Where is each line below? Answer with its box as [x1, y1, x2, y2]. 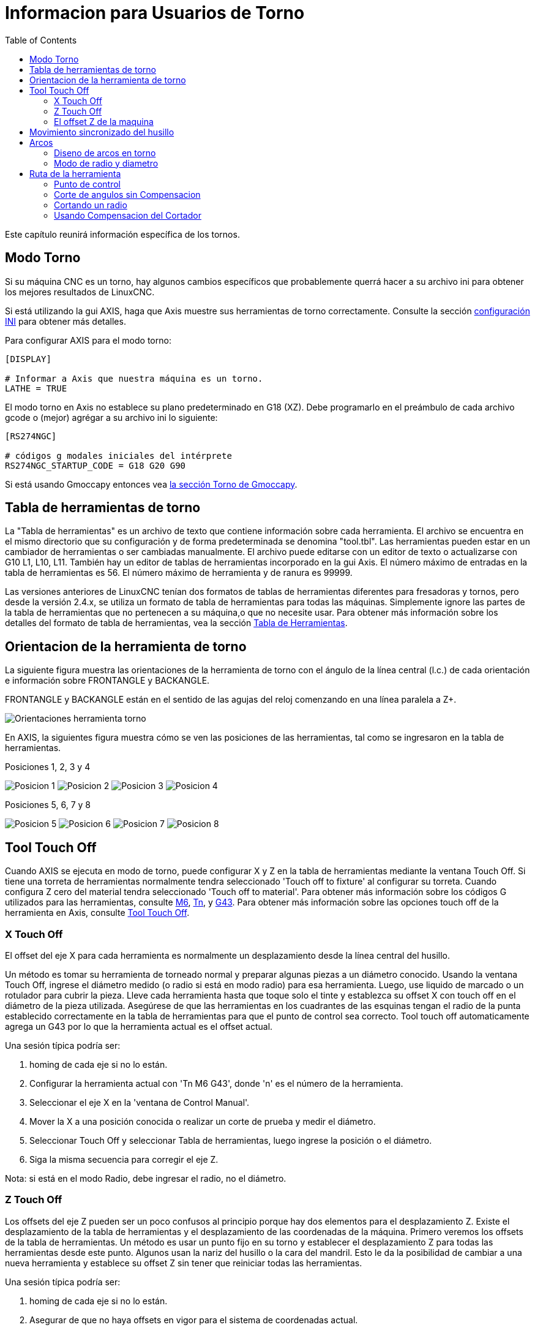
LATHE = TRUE [5, 383, 67, 393]
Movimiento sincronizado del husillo [29, 126, 174, 137]
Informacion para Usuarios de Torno [5, 2, 305, 23]
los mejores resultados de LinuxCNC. [5, 286, 155, 297]
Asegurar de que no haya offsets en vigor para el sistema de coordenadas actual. [29, 1314, 358, 1325]
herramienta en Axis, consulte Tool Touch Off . [5, 907, 190, 918]
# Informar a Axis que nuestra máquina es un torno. [5, 373, 263, 384]
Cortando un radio [54, 199, 127, 210]
